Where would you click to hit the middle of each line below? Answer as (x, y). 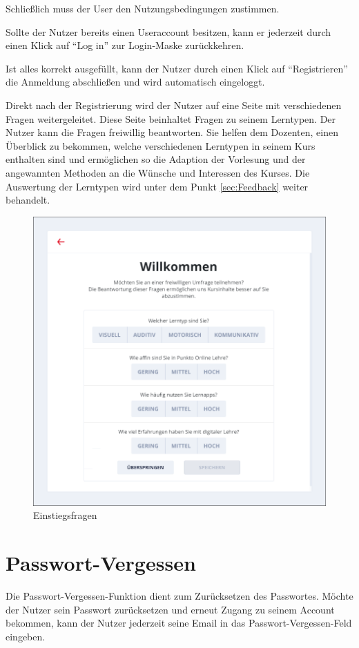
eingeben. (26, 636)
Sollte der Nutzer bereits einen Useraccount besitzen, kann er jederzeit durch (168, 31)
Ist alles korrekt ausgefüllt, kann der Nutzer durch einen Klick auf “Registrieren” (177, 68)
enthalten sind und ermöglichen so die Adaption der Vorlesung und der (156, 159)
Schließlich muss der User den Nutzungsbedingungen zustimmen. (143, 8)
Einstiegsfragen (65, 515)
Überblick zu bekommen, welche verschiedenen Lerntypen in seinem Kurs (161, 145)
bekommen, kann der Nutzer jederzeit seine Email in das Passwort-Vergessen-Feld (179, 623)
